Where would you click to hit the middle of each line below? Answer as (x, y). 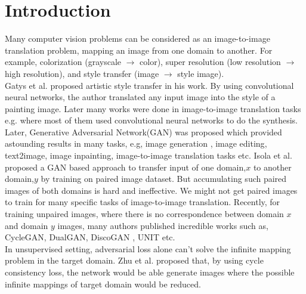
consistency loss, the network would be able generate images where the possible (150, 272)
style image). (201, 73)
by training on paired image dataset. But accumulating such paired (164, 179)
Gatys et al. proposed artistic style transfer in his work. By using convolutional (149, 85)
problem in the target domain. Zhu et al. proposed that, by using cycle (134, 260)
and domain (27, 225)
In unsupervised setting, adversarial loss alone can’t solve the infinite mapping (148, 248)
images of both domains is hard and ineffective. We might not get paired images (151, 190)
